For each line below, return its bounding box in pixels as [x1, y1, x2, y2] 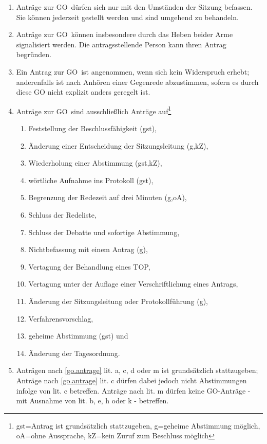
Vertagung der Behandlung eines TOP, [28, 261, 150, 272]
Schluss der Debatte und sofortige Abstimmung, [28, 226, 180, 237]
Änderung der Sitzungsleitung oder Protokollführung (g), [28, 295, 208, 306]
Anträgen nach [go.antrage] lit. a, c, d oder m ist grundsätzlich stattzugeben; [16, 365, 258, 376]
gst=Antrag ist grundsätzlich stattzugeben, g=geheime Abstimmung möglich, [16, 420, 260, 431]
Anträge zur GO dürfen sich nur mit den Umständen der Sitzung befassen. [16, 2, 253, 12]
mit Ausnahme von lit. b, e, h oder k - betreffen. [16, 395, 169, 406]
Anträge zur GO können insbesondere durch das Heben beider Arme [16, 29, 233, 40]
